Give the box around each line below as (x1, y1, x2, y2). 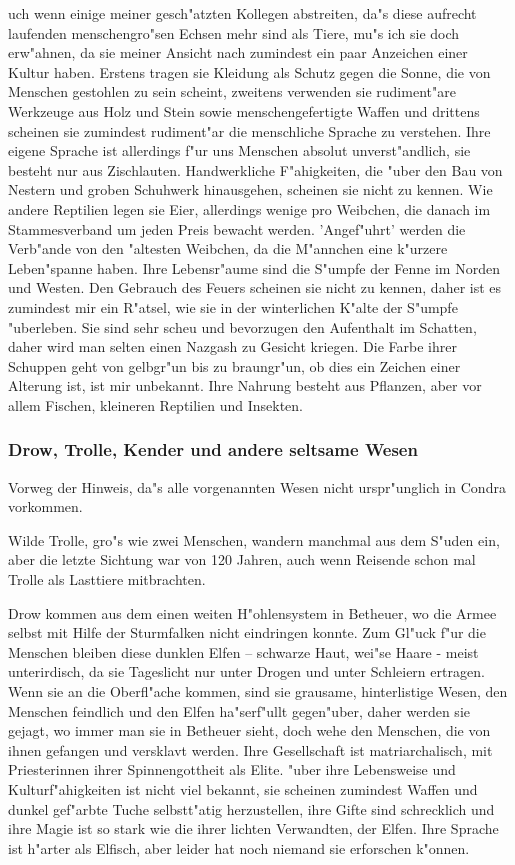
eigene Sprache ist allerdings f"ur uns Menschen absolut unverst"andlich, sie (8, 140, 471, 161)
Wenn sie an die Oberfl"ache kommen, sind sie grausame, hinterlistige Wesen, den (8, 681, 508, 702)
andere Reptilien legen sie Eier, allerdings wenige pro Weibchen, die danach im (8, 198, 491, 219)
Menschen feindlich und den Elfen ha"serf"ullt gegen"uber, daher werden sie (8, 700, 470, 721)
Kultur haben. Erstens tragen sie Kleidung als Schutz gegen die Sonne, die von (8, 61, 491, 82)
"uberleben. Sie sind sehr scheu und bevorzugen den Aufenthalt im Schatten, (8, 316, 477, 337)
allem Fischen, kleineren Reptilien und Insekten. (8, 394, 303, 415)
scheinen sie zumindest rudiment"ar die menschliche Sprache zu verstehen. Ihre (8, 120, 491, 141)
